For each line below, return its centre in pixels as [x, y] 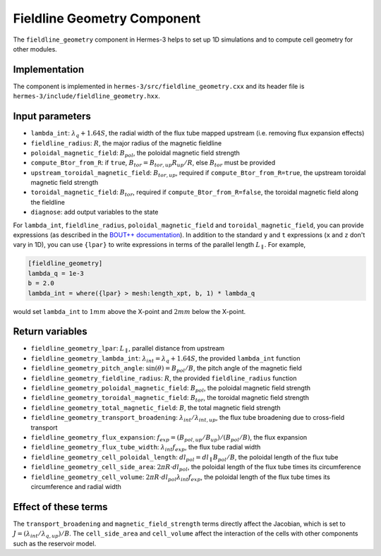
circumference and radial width [76, 486]
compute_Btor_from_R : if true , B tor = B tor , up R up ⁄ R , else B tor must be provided [153, 164]
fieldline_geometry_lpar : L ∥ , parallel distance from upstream [128, 349]
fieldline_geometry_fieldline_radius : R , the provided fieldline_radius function [164, 378]
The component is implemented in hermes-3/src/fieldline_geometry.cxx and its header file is [159, 86]
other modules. [35, 49]
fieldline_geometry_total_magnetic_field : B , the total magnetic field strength [156, 407]
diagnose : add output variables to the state [95, 212]
